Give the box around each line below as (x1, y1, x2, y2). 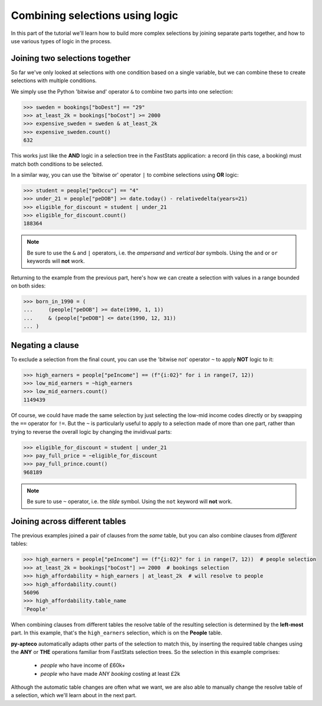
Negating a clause (11, 340, 79, 350)
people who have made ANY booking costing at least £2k (40, 670, 180, 677)
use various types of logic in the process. (11, 37, 112, 44)
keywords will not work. (27, 257, 85, 265)
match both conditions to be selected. (11, 160, 103, 167)
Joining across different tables (11, 516, 126, 526)
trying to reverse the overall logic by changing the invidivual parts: (11, 428, 172, 435)
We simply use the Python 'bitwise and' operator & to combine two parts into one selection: (11, 88, 233, 95)
